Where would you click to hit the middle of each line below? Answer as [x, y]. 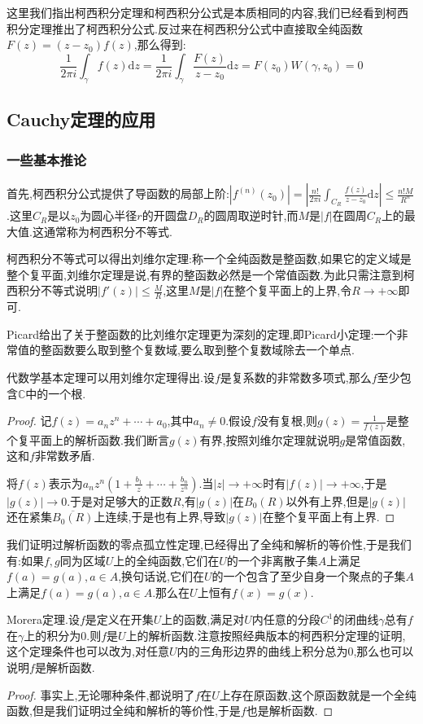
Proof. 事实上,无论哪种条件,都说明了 [101, 694]
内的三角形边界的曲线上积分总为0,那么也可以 [295, 651]
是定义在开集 [119, 619]
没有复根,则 [287, 421]
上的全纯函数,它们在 [166, 560]
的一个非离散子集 [272, 560]
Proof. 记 [29, 421]
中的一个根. [56, 393]
